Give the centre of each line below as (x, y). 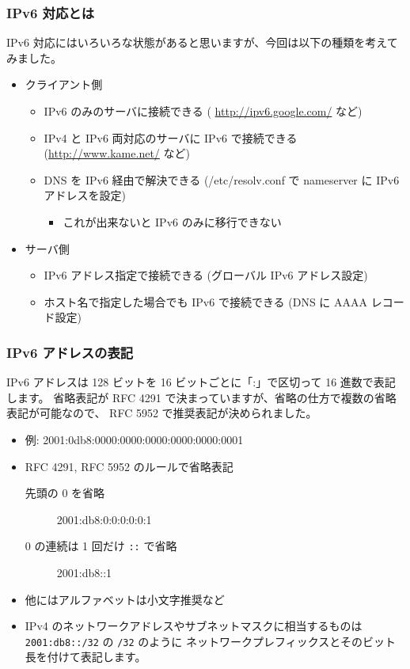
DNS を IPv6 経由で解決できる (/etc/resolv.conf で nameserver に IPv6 (222, 179)
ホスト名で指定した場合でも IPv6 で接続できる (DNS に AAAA (206, 301)
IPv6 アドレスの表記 (70, 352)
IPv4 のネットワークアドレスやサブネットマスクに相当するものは (194, 626)
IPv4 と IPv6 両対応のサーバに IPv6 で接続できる (171, 137)
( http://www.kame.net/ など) (117, 153)
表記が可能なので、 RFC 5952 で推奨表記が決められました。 (162, 413)
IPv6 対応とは (51, 12)
